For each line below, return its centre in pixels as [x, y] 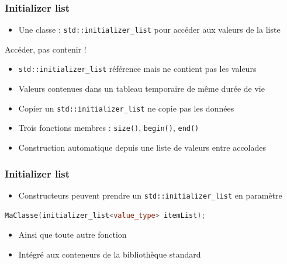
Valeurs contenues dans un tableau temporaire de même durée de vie [141, 88]
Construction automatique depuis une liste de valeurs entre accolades [142, 147]
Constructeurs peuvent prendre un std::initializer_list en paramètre [150, 195]
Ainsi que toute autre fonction [72, 235]
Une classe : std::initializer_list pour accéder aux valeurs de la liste [149, 29]
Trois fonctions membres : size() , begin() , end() [109, 128]
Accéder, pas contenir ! [46, 49]
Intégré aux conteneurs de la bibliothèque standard [110, 254]
